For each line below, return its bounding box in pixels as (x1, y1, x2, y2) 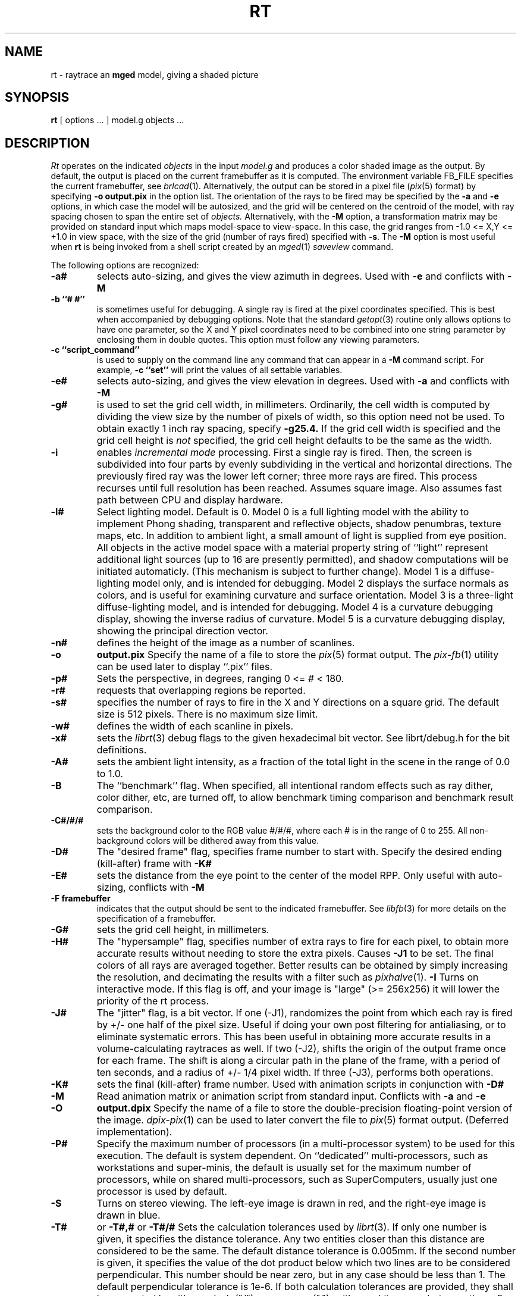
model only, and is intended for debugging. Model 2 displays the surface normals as (132, 577, 509, 590)
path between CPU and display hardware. (96, 494, 283, 506)
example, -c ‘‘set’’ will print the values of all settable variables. (96, 365, 343, 375)
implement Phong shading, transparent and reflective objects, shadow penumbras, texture (96, 518, 501, 530)
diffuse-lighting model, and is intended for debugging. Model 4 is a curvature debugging (96, 601, 493, 613)
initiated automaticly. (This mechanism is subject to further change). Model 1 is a (96, 565, 457, 578)
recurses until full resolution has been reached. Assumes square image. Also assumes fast (96, 482, 502, 494)
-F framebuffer (51, 893, 111, 904)
